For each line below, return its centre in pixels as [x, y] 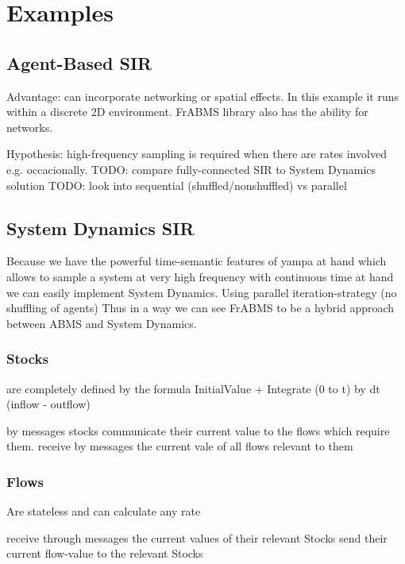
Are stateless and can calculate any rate [104, 511]
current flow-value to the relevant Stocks [105, 553]
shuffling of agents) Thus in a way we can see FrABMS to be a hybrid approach [201, 308]
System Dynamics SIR [100, 228]
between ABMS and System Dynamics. [102, 323]
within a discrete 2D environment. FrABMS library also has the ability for [187, 112]
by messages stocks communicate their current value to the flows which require [198, 430]
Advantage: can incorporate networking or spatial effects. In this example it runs [202, 96]
